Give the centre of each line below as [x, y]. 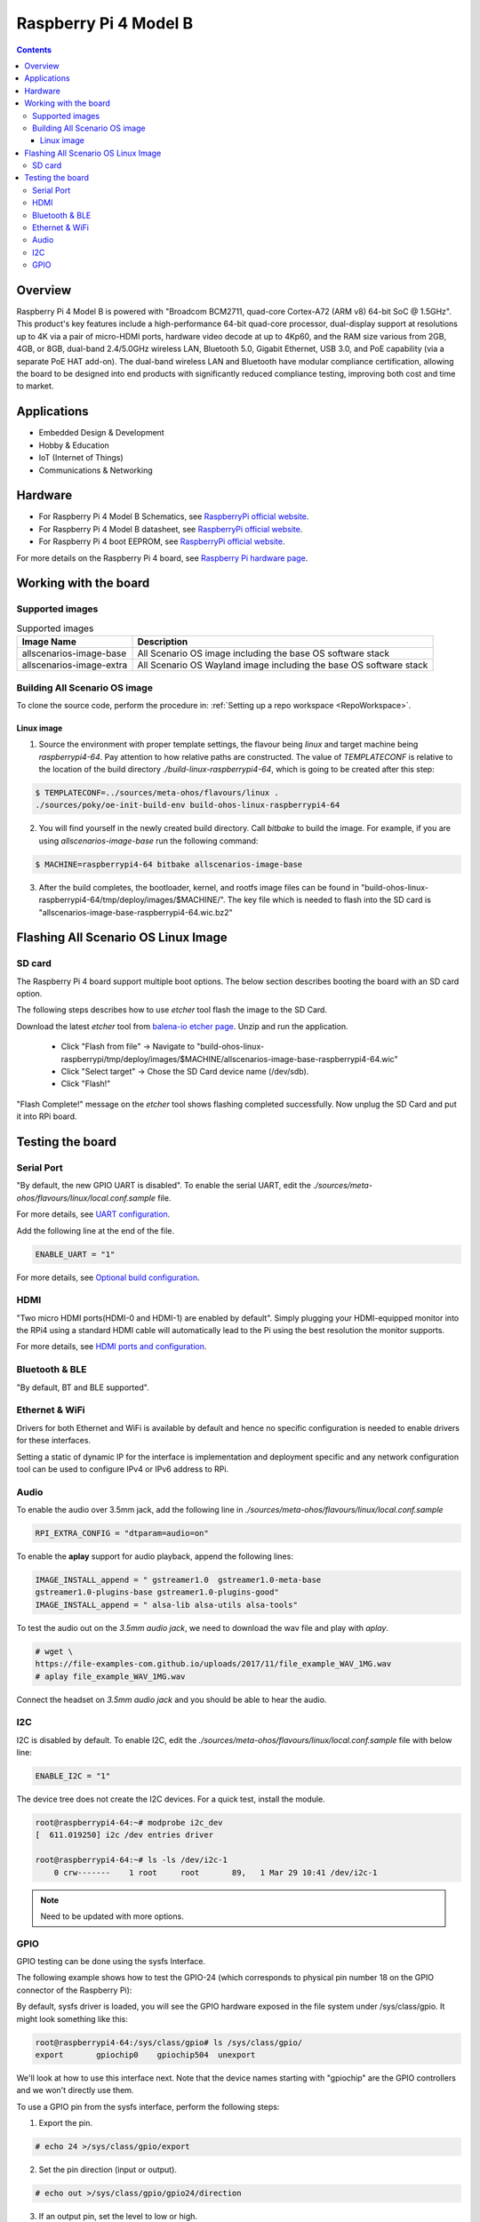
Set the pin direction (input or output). [108, 2170]
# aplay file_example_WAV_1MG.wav [110, 1676]
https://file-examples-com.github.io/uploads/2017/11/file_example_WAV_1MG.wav [213, 1664]
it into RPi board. [47, 1116]
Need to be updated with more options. [112, 1916]
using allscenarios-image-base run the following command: [148, 841]
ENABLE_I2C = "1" [73, 1776]
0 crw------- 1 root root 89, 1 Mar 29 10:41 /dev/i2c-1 [216, 1872]
